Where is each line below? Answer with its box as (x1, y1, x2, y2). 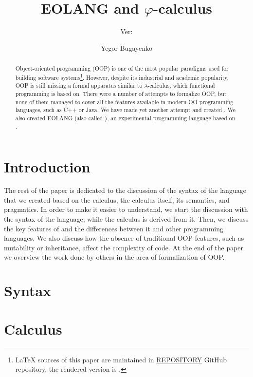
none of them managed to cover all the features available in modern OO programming (15, 97, 234, 106)
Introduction (4, 157, 90, 177)
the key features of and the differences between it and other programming (4, 223, 224, 233)
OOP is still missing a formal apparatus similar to (15, 81, 143, 90)
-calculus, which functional (147, 81, 215, 90)
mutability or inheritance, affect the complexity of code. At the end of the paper (4, 242, 244, 252)
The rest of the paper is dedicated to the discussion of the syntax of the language (4, 185, 246, 195)
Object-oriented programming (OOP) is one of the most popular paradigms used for (15, 64, 229, 73)
